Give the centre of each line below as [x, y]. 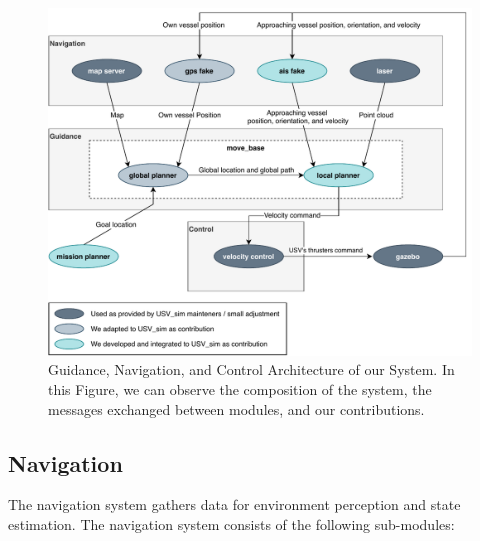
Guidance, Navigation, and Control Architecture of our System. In [251, 369]
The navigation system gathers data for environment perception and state [234, 504]
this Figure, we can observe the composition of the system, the [240, 389]
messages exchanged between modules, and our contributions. [236, 408]
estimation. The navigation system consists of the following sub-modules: [231, 523]
